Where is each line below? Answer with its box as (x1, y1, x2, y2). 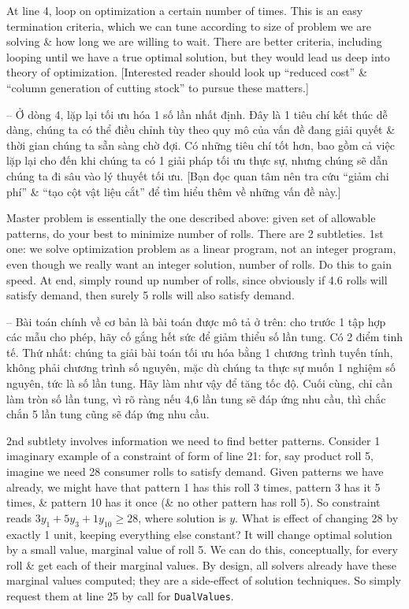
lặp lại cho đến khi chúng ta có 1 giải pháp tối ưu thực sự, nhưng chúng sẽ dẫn (6, 152, 388, 169)
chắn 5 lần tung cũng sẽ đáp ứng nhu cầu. (6, 406, 210, 422)
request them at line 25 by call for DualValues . (6, 587, 234, 603)
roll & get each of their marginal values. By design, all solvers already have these (6, 556, 397, 573)
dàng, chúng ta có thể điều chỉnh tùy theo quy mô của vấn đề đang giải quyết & (6, 121, 396, 138)
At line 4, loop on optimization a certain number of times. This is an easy (6, 2, 363, 18)
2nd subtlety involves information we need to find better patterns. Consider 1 (6, 432, 381, 448)
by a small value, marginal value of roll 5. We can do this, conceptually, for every (6, 541, 398, 558)
